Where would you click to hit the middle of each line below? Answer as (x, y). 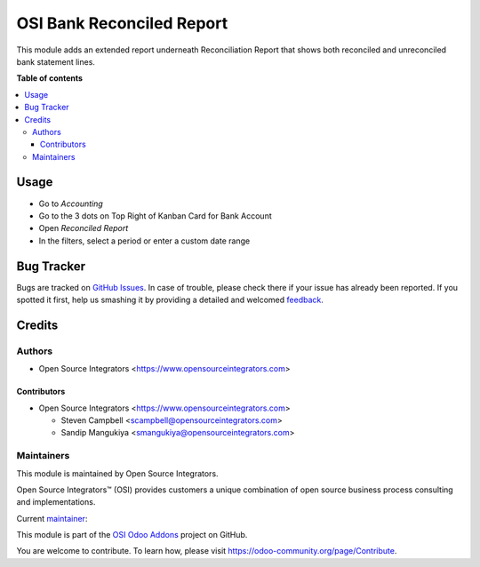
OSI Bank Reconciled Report (122, 23)
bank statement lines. (56, 61)
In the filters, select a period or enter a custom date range (144, 241)
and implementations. (56, 502)
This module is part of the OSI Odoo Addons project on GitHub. (132, 535)
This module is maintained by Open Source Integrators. (117, 473)
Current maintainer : (52, 518)
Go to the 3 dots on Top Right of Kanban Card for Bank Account (156, 216)
